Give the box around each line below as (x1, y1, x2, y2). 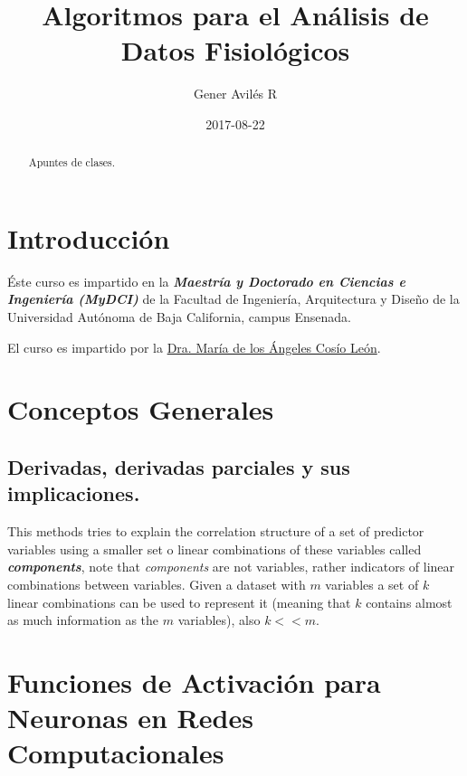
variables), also (177, 610, 261, 629)
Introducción (7, 219, 170, 256)
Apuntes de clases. (28, 155, 116, 170)
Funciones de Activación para (7, 663, 381, 700)
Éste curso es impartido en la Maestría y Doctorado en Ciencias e (7, 271, 405, 290)
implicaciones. (7, 479, 140, 507)
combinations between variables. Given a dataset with (7, 575, 306, 594)
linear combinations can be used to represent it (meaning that (7, 592, 351, 611)
